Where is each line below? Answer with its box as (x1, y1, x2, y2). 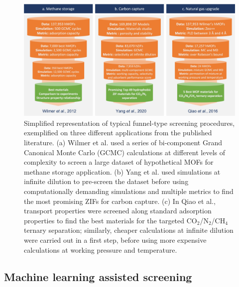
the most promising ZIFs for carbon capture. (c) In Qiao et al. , (24, 195, 216, 206)
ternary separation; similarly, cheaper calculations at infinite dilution (24, 225, 234, 235)
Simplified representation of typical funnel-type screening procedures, (24, 117, 235, 128)
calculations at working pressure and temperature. (24, 244, 177, 255)
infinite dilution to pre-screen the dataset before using (24, 176, 189, 187)
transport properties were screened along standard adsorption (24, 205, 212, 216)
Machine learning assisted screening (4, 269, 192, 284)
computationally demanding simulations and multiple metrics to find (24, 186, 234, 196)
